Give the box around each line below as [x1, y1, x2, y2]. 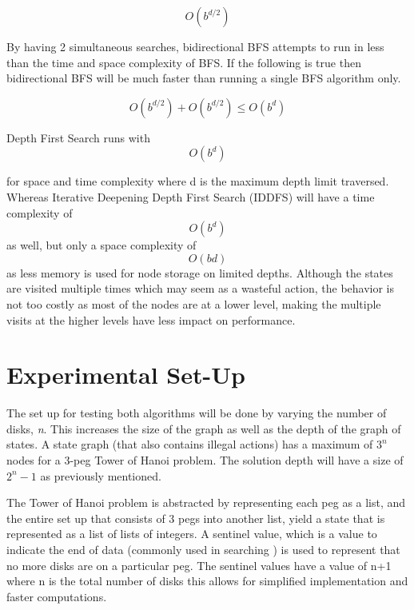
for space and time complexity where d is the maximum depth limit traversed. [6, 173, 389, 189]
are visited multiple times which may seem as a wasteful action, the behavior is [6, 280, 395, 297]
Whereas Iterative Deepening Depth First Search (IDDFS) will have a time [6, 188, 375, 205]
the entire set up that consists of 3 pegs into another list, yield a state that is [6, 509, 385, 526]
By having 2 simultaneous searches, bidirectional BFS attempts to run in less [6, 38, 384, 54]
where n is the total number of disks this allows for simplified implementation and [6, 572, 408, 589]
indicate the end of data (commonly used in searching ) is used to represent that [6, 541, 400, 557]
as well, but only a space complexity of [6, 237, 197, 253]
